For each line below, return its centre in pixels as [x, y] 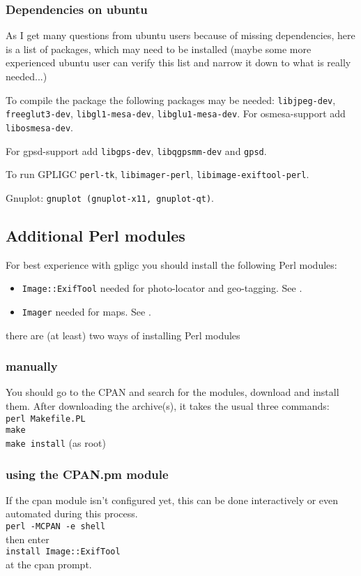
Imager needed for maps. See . [86, 311]
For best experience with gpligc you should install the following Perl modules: [171, 264]
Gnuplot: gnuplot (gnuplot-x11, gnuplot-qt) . [110, 197]
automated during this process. [72, 514]
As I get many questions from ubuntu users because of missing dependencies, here [180, 35]
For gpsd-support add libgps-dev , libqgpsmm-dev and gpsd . [136, 150]
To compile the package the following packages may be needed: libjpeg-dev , [171, 99]
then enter [28, 539]
